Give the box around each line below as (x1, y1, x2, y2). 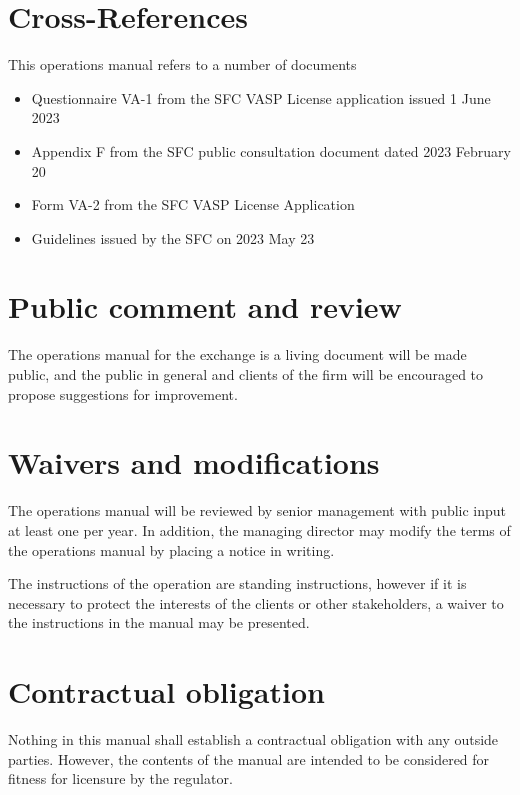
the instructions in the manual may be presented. (8, 612, 310, 633)
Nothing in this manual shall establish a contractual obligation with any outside (8, 729, 499, 749)
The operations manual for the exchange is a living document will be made (8, 344, 467, 365)
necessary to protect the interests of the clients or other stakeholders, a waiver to (8, 592, 504, 613)
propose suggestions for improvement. (8, 383, 238, 404)
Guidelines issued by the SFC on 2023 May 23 (31, 227, 315, 248)
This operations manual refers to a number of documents (8, 54, 357, 75)
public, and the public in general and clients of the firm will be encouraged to (8, 364, 484, 384)
